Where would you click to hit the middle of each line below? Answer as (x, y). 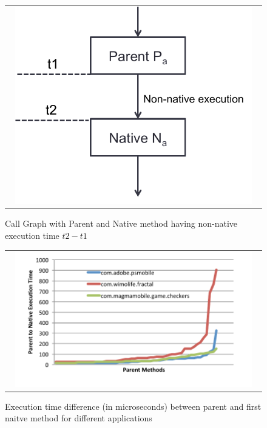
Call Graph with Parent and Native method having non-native (121, 223)
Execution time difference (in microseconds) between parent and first (133, 406)
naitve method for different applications (79, 418)
